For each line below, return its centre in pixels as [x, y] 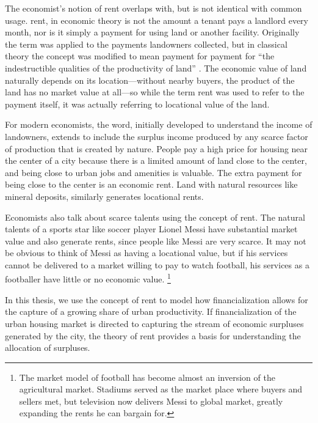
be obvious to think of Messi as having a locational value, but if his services [146, 253]
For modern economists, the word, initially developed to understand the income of [159, 124]
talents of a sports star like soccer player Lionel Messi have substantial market [151, 229]
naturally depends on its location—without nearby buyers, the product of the [150, 80]
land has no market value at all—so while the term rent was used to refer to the [155, 92]
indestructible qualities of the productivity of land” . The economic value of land [156, 68]
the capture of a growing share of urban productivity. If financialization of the [151, 311]
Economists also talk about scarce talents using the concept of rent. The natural [155, 217]
